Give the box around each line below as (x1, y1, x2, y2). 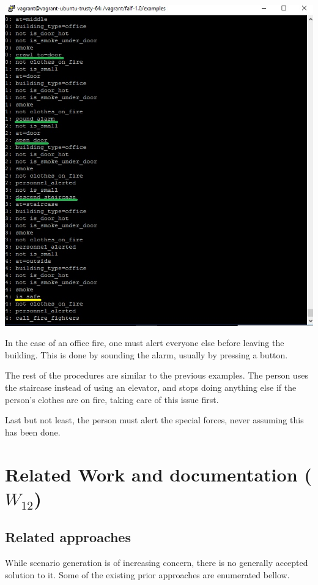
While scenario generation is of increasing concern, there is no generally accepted (5, 556, 308, 569)
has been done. (5, 425, 61, 438)
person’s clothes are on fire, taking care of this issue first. (5, 393, 219, 406)
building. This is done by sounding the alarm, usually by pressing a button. (5, 348, 288, 361)
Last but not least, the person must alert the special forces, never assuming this (5, 413, 304, 426)
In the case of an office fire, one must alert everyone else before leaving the (5, 336, 284, 349)
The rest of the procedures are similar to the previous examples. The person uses (5, 369, 308, 382)
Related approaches (5, 527, 131, 546)
